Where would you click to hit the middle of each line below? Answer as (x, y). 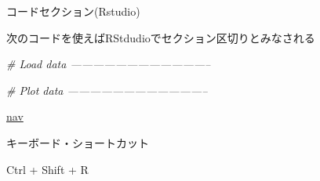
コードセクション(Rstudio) (73, 11)
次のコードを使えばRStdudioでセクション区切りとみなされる (161, 37)
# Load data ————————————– (109, 64)
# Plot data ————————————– (107, 90)
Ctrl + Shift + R (47, 169)
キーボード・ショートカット (78, 142)
